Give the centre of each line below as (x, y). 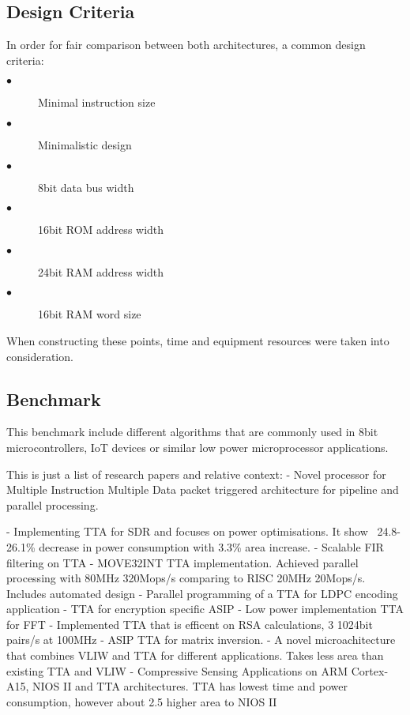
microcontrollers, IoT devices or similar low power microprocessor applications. (197, 447)
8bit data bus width (86, 187)
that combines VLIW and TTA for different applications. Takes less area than (195, 655)
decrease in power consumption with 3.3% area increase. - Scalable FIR (211, 546)
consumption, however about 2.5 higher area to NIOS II (142, 701)
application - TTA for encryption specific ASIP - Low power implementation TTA (205, 609)
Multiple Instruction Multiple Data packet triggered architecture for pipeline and (203, 489)
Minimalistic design (85, 144)
